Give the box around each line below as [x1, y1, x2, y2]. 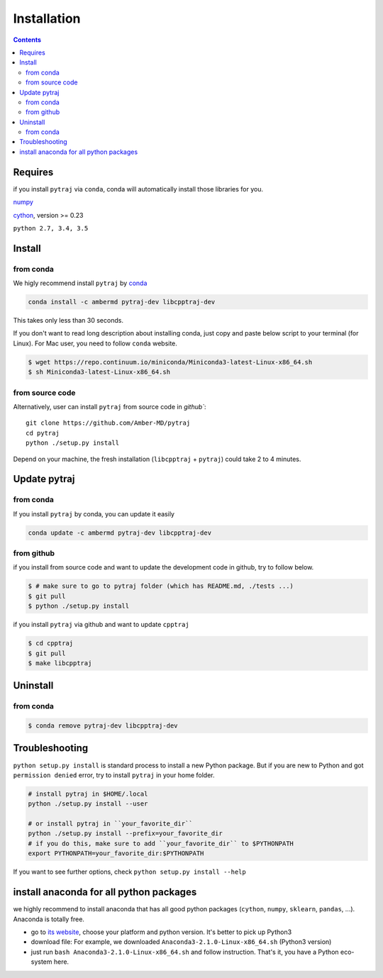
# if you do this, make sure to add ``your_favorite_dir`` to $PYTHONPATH [28, 839, 294, 848]
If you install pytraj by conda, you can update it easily [13, 509, 175, 518]
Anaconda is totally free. [13, 915, 85, 923]
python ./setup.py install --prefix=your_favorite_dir [28, 830, 223, 838]
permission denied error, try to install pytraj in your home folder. [13, 770, 215, 779]
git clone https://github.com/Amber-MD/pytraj [26, 419, 191, 427]
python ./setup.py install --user [28, 800, 148, 808]
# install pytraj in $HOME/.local [28, 789, 148, 798]
